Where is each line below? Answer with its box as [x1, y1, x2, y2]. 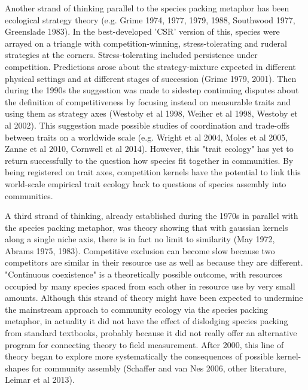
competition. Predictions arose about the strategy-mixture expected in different [5, 60, 296, 72]
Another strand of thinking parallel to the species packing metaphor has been [5, 2, 289, 14]
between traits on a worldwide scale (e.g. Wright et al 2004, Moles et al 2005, [5, 130, 288, 143]
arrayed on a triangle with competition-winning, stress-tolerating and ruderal [5, 36, 287, 49]
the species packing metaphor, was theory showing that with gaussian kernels [5, 221, 288, 233]
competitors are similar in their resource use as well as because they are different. [5, 256, 303, 269]
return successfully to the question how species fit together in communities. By [5, 154, 294, 166]
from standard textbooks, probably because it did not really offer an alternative [5, 327, 297, 339]
